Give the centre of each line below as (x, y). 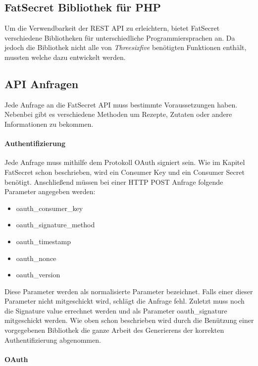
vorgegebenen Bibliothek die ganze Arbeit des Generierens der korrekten (114, 330)
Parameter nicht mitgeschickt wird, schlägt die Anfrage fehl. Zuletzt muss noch (125, 301)
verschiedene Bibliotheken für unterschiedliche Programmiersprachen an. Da (120, 37)
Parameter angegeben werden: (50, 191)
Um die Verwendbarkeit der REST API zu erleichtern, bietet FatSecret (112, 28)
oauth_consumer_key (50, 208)
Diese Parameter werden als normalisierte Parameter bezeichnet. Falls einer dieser (129, 291)
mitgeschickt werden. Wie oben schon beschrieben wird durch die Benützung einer (129, 320)
